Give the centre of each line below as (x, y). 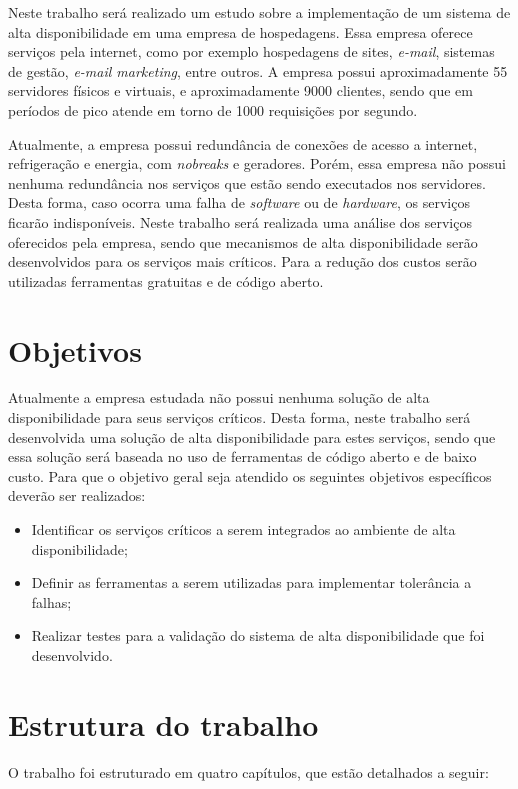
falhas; (51, 601)
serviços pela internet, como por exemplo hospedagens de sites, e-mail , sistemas (251, 51)
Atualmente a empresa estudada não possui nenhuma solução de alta (219, 397)
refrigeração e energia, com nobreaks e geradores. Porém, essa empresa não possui (257, 163)
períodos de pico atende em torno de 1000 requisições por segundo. (213, 109)
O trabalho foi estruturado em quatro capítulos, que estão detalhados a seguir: (248, 771)
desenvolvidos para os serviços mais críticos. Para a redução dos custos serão (242, 261)
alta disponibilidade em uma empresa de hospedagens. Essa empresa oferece (240, 31)
